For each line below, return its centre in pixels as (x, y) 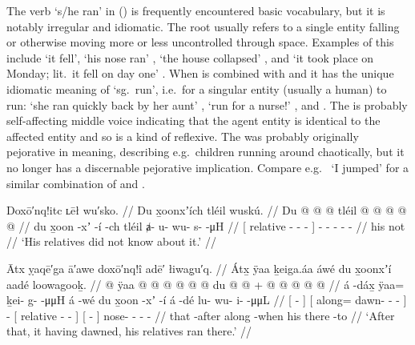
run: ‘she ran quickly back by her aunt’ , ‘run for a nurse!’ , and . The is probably (207, 104)
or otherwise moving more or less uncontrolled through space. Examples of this (200, 42)
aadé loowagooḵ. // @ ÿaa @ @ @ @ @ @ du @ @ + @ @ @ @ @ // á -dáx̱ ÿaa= (205, 284)
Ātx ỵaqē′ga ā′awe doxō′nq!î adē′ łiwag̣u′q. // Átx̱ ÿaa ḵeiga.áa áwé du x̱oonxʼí (199, 268)
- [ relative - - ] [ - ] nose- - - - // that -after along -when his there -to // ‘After (201, 315)
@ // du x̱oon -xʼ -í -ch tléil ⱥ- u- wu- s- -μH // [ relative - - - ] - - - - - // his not (206, 225)
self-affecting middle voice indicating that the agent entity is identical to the (193, 120)
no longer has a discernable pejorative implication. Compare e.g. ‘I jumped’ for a (208, 167)
